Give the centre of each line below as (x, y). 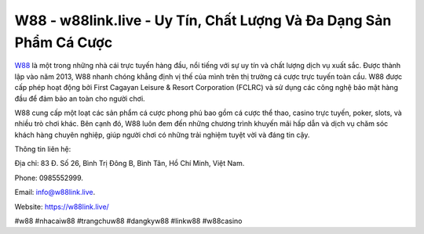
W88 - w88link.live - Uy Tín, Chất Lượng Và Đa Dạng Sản (203, 20)
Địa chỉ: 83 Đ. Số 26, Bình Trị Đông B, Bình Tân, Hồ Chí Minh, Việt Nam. (130, 164)
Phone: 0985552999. (49, 178)
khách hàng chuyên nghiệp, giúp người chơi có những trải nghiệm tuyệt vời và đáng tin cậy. (162, 135)
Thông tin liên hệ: (43, 149)
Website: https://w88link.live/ (62, 207)
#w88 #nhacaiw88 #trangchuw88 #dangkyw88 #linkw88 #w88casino (128, 221)
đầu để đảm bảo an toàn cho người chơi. (80, 99)
